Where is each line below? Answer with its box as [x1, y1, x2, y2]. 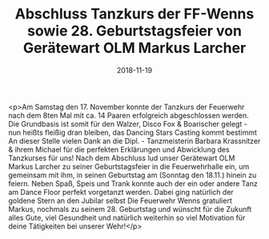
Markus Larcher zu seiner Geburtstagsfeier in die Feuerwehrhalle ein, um [8, 161, 250, 171]
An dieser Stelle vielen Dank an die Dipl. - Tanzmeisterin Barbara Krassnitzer [8, 136, 261, 145]
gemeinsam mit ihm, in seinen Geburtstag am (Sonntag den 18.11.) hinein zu [8, 170, 257, 180]
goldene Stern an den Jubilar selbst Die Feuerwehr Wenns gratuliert [8, 196, 232, 205]
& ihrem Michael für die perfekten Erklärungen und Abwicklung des [8, 144, 230, 154]
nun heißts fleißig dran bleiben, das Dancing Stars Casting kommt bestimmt [8, 128, 258, 137]
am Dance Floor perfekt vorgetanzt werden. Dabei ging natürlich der [8, 187, 234, 196]
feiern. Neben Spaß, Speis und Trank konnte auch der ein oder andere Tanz [8, 178, 258, 188]
